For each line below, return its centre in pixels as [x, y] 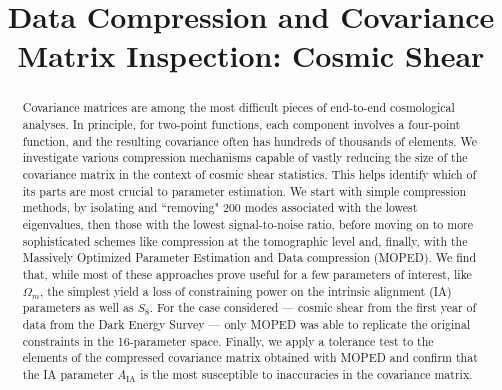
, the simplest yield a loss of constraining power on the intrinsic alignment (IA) [245, 290]
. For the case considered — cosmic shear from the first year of [313, 307]
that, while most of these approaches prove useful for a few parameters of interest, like [247, 273]
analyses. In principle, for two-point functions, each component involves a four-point [241, 124]
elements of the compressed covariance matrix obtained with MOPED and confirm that [250, 357]
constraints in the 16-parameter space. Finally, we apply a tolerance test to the [228, 340]
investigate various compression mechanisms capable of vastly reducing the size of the [245, 157]
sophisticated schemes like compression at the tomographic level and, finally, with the [245, 240]
